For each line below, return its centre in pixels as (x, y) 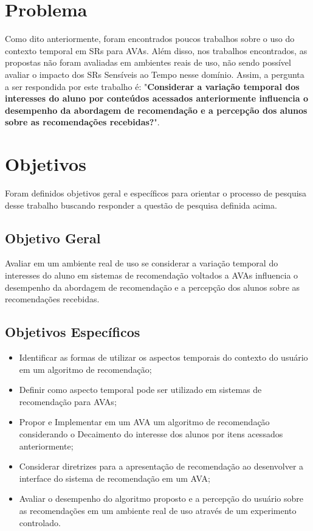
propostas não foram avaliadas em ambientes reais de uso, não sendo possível (148, 62)
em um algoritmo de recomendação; (85, 369)
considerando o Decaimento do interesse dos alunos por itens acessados (151, 433)
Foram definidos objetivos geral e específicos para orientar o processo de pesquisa (156, 193)
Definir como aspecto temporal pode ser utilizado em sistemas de (140, 390)
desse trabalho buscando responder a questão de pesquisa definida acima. (141, 205)
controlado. (40, 522)
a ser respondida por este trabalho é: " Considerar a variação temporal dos (152, 86)
